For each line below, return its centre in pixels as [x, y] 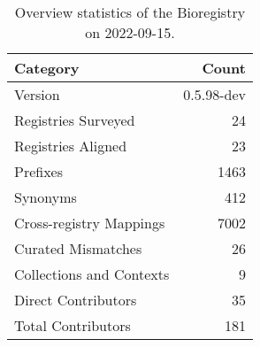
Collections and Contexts [92, 274]
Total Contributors [73, 325]
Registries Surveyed [75, 120]
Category [47, 68]
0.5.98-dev [214, 94]
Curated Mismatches [78, 248]
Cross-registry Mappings [90, 223]
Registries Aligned [71, 146]
